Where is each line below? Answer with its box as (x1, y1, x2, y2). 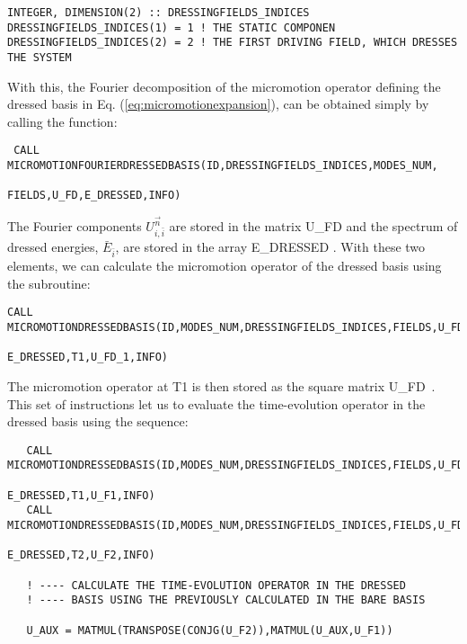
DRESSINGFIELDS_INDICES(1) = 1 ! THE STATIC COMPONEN (7, 21, 336, 34)
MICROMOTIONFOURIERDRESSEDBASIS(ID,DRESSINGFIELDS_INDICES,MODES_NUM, (7, 159, 438, 173)
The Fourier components (7, 217, 142, 236)
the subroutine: (7, 273, 91, 292)
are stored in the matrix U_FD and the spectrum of (169, 217, 458, 236)
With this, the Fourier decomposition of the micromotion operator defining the (7, 76, 441, 95)
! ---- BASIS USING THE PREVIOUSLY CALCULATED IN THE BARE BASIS (26, 594, 426, 607)
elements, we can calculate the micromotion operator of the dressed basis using (7, 256, 442, 275)
